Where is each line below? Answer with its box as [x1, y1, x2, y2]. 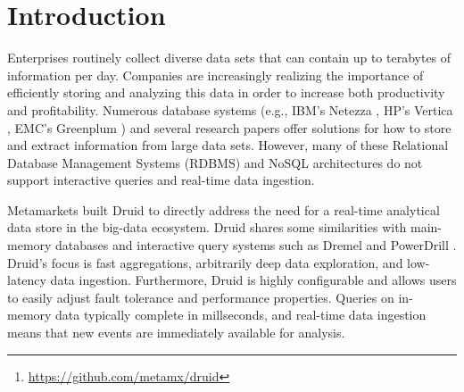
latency [7, 271, 46, 289]
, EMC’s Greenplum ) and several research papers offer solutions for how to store [7, 118, 452, 137]
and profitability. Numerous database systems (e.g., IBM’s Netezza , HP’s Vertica [7, 100, 453, 119]
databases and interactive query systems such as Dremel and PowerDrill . [55, 236, 457, 254]
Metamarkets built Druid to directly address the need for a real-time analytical [7, 200, 440, 219]
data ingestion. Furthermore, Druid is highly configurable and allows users [50, 271, 457, 289]
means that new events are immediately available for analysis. [7, 323, 345, 342]
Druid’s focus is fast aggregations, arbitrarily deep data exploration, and [7, 253, 403, 271]
